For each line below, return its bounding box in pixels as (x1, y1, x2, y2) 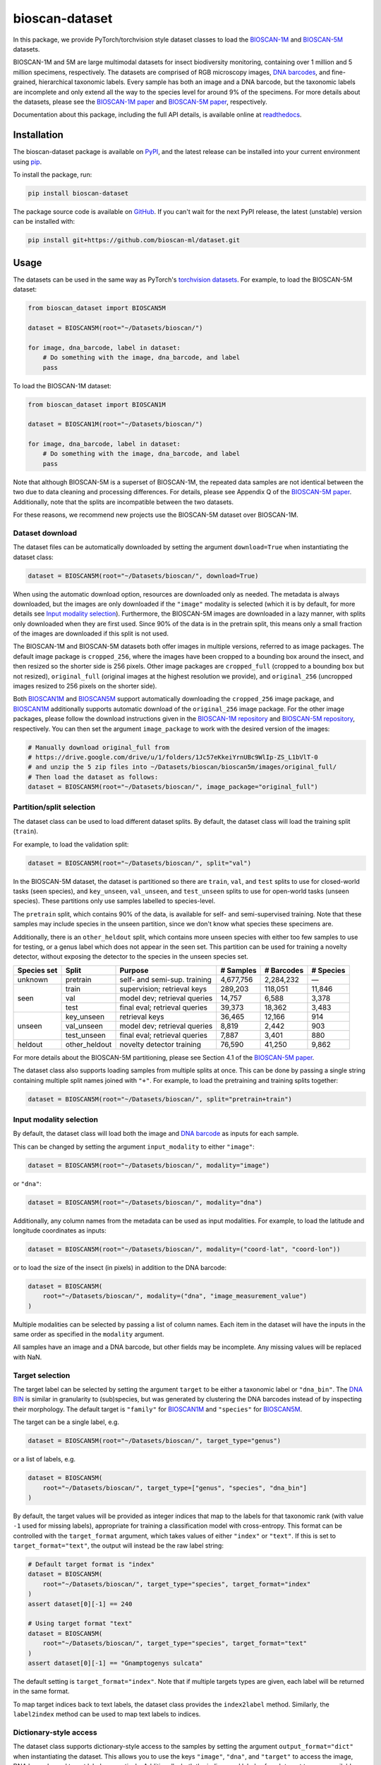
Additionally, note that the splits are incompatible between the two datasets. (13, 498, 234, 506)
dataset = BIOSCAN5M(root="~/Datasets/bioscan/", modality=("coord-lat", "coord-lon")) (28, 1245, 341, 1253)
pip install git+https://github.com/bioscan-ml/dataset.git (28, 237, 241, 244)
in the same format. (13, 1687, 70, 1696)
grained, (13, 78, 38, 86)
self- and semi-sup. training (119, 974, 212, 984)
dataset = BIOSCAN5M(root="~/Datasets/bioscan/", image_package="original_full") (28, 783, 319, 791)
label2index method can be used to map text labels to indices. (13, 1710, 201, 1718)
